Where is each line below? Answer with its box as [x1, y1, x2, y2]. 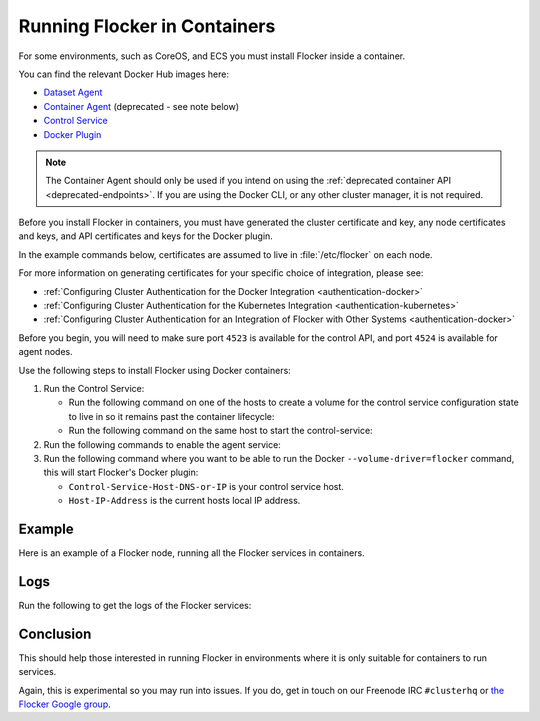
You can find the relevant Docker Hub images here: [18, 68, 230, 80]
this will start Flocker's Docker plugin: [43, 466, 199, 479]
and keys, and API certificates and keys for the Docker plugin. [18, 230, 274, 242]
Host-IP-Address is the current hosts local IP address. [68, 495, 301, 507]
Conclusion [18, 625, 92, 642]
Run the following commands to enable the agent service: [43, 438, 282, 450]
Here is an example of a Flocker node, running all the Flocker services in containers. [18, 547, 365, 559]
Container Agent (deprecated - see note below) [43, 100, 240, 112]
